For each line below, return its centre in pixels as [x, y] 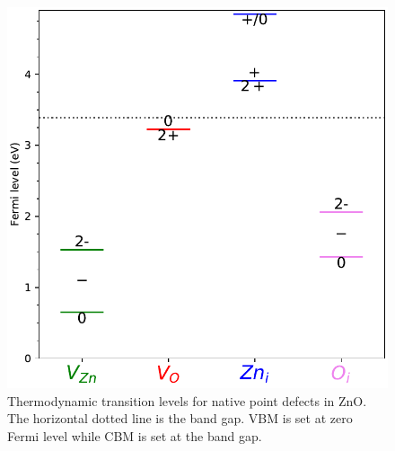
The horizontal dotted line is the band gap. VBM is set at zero [180, 418]
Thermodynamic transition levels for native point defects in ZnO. [187, 400]
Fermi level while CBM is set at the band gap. [135, 435]
